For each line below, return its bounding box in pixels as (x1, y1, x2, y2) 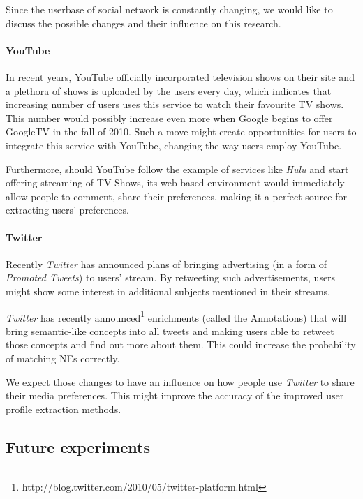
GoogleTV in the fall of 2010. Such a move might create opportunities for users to (6, 124, 357, 139)
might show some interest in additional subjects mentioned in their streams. (6, 283, 330, 298)
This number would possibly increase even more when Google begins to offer (6, 110, 333, 125)
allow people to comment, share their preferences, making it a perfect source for (6, 188, 347, 203)
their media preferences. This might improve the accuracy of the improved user (6, 388, 344, 403)
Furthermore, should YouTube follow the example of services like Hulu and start (6, 161, 349, 176)
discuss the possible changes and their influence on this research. (6, 15, 281, 30)
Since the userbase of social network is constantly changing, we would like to (6, 2, 333, 16)
